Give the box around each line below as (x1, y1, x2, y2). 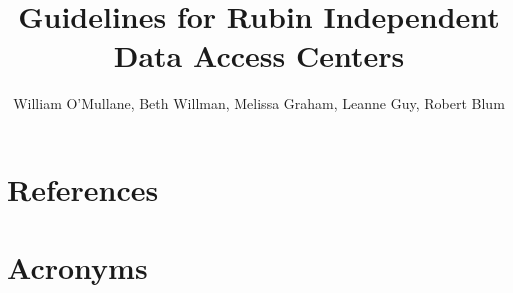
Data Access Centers (113, 35, 405, 76)
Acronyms (7, 247, 148, 288)
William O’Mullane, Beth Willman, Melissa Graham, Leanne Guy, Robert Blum (13, 93, 505, 114)
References (7, 168, 159, 209)
